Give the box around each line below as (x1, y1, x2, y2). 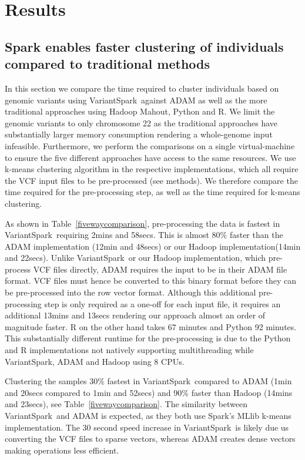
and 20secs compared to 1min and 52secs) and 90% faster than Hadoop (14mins (5, 386, 293, 398)
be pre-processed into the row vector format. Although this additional (5, 286, 256, 298)
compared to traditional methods (5, 55, 210, 73)
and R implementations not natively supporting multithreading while (5, 344, 254, 356)
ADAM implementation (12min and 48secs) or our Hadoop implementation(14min (5, 240, 301, 252)
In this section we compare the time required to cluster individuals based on (5, 82, 279, 94)
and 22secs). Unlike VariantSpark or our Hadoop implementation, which (5, 251, 266, 264)
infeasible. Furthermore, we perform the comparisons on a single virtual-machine (5, 139, 295, 152)
